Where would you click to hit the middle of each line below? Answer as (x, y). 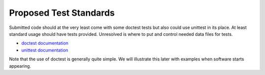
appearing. (20, 66)
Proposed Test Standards (62, 13)
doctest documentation (45, 43)
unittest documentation (45, 50)
